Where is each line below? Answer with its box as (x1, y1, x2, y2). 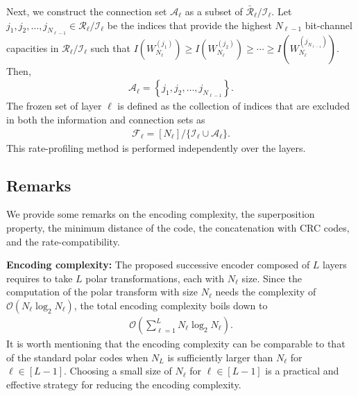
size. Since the (241, 270, 302, 285)
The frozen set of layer (6, 98, 102, 113)
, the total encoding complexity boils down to (74, 298, 268, 312)
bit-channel (305, 17, 352, 32)
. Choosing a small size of (64, 363, 172, 378)
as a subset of (185, 4, 243, 18)
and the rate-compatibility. (6, 234, 120, 248)
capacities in (6, 40, 59, 55)
